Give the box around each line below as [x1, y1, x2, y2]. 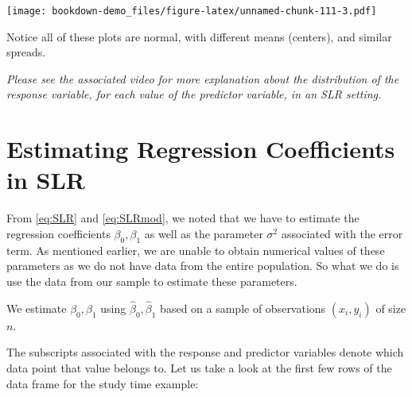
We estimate [6, 299, 67, 316]
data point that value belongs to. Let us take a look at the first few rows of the [6, 359, 392, 376]
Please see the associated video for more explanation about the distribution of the [6, 70, 399, 87]
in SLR [6, 164, 85, 196]
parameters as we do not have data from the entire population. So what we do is [6, 257, 399, 274]
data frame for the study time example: [6, 375, 199, 391]
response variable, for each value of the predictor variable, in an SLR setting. [6, 86, 382, 102]
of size [375, 299, 406, 316]
